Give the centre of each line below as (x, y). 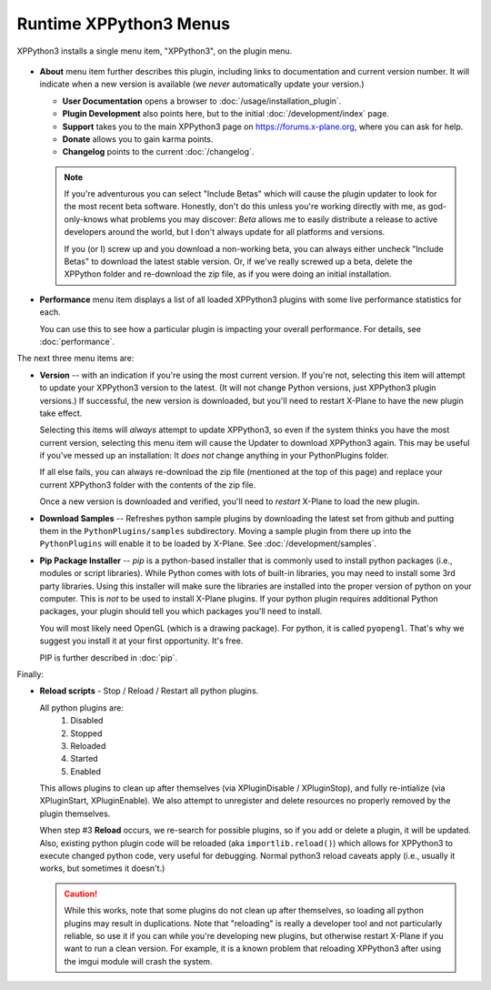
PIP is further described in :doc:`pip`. (108, 657)
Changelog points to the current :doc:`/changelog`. (158, 152)
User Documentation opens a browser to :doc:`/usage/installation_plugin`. (202, 101)
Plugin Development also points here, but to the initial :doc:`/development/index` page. (226, 114)
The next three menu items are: (75, 359)
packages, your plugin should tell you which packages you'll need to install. (181, 611)
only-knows (86, 219)
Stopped (86, 733)
